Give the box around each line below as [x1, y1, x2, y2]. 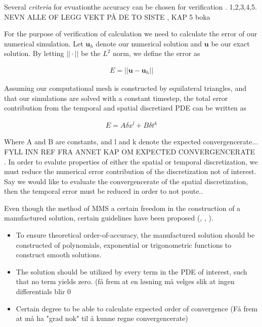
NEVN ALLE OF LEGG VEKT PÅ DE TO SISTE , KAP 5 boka [4, 11, 210, 22]
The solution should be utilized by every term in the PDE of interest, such [16, 266, 247, 277]
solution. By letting [4, 48, 64, 59]
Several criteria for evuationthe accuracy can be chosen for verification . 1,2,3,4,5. [4, 2, 257, 12]
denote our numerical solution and [96, 38, 202, 48]
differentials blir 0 [16, 286, 71, 297]
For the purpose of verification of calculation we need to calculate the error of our [4, 28, 257, 39]
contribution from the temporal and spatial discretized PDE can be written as [4, 102, 246, 113]
